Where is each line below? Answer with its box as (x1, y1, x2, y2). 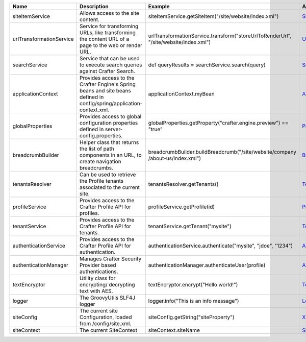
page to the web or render (79, 42, 143, 48)
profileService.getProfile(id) (148, 203, 215, 210)
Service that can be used (79, 55, 140, 62)
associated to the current (79, 184, 140, 191)
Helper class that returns (79, 139, 139, 145)
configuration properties (79, 119, 138, 126)
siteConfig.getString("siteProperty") (148, 314, 235, 321)
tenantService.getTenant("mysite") (148, 223, 232, 230)
